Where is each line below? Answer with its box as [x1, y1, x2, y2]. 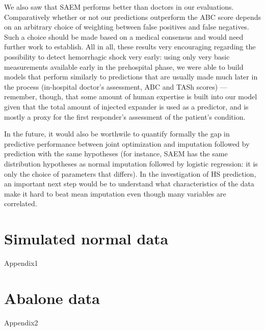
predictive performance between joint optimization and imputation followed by [4, 138, 250, 149]
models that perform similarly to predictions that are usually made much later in [4, 71, 258, 82]
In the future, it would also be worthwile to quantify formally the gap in [4, 128, 230, 139]
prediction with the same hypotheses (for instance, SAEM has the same [4, 148, 228, 159]
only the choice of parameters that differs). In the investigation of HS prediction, [4, 168, 256, 179]
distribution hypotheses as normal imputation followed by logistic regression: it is [4, 158, 258, 169]
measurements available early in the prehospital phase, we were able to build [4, 61, 244, 72]
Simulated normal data [4, 228, 169, 249]
